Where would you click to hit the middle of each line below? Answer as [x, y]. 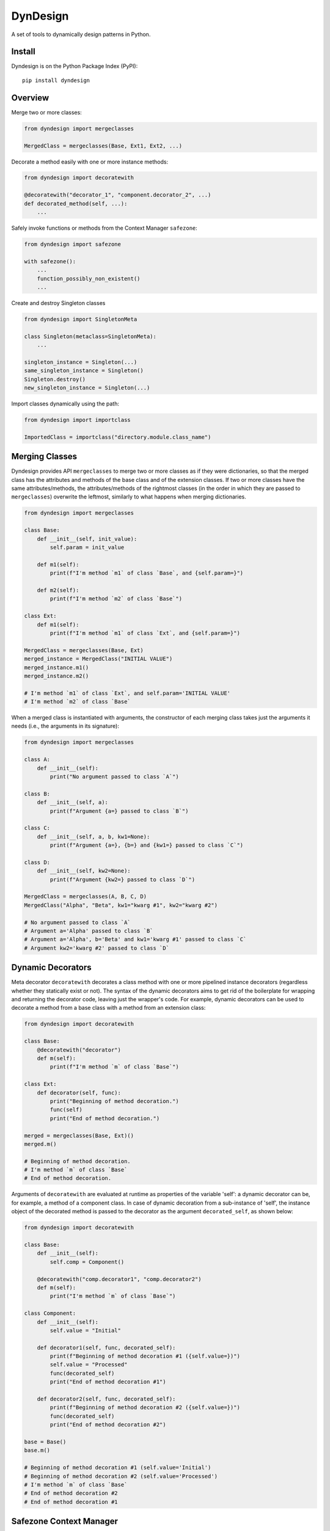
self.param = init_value [87, 547]
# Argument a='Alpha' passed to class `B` [89, 931]
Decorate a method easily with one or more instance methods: [90, 162]
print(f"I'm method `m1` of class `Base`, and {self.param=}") [147, 573]
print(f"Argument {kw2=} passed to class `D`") [123, 879]
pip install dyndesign [56, 80]
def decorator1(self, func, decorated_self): [106, 1348]
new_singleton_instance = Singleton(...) [87, 388]
